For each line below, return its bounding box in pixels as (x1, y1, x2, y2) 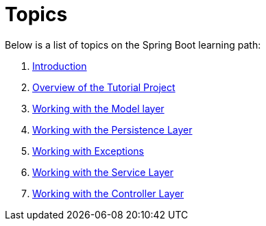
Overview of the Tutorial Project (32, 81, 176, 93)
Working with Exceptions (32, 145, 144, 157)
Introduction (32, 60, 87, 72)
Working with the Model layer (32, 102, 165, 114)
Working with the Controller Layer (32, 187, 184, 199)
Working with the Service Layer (32, 166, 174, 178)
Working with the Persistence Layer (32, 123, 193, 136)
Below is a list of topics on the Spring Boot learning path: (5, 38, 261, 51)
